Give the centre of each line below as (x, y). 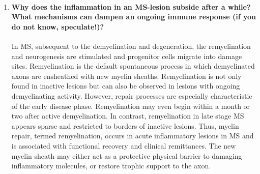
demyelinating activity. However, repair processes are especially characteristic (132, 95)
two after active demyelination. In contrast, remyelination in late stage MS (128, 116)
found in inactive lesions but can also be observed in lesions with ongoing (126, 86)
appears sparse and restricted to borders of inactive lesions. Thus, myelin (125, 125)
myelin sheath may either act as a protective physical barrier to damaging (127, 155)
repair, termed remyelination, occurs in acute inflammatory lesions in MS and (133, 136)
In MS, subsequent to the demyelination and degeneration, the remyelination (131, 46)
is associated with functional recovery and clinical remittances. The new (124, 145)
